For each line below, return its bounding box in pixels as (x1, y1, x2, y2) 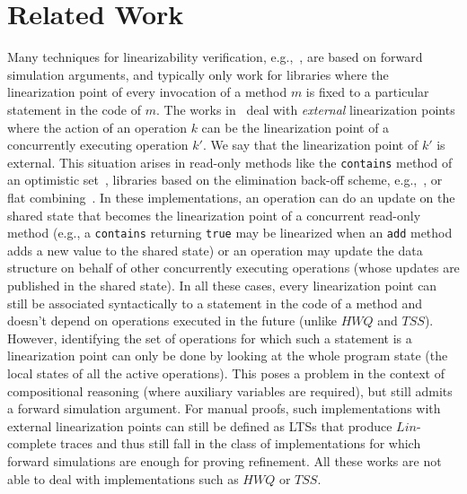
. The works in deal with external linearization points (155, 100, 455, 118)
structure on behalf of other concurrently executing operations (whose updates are (7, 258, 460, 277)
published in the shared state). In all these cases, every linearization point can (7, 275, 437, 294)
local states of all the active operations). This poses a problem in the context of (7, 363, 445, 382)
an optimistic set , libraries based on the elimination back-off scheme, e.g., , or (7, 170, 443, 189)
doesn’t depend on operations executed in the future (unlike (7, 311, 337, 330)
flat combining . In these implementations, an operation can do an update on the (7, 187, 455, 206)
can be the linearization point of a (201, 117, 390, 136)
